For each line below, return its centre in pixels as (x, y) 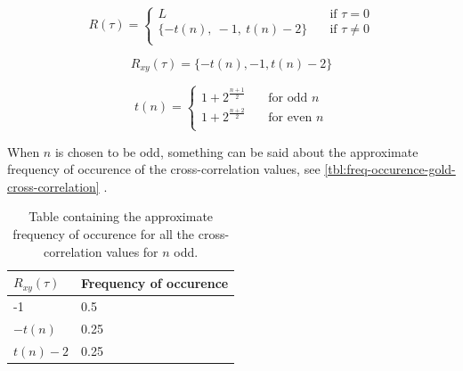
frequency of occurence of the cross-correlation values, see (164, 169)
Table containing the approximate (121, 216)
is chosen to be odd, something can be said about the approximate (236, 151)
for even (290, 118)
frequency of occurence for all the (104, 234)
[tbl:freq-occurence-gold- (390, 169)
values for (132, 251)
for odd (288, 98)
